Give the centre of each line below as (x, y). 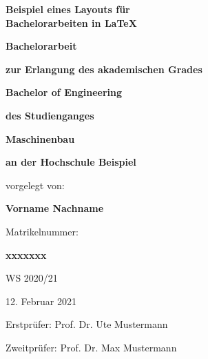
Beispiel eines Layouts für (68, 9)
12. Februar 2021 (41, 301)
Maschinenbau (40, 138)
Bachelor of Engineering (64, 92)
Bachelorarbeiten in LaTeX (71, 22)
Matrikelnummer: (42, 231)
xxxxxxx (26, 254)
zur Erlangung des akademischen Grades (104, 69)
